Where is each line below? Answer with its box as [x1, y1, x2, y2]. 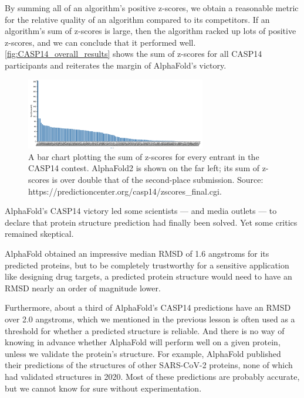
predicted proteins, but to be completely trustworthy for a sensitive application [5, 258, 289, 271]
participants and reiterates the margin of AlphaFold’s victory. [5, 59, 227, 71]
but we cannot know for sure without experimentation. [5, 382, 202, 394]
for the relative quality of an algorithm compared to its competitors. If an [5, 13, 270, 25]
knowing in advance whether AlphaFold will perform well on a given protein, [5, 336, 281, 348]
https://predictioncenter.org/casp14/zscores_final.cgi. [28, 185, 222, 197]
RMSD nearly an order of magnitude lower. [5, 281, 161, 294]
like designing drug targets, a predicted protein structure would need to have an [5, 270, 292, 283]
